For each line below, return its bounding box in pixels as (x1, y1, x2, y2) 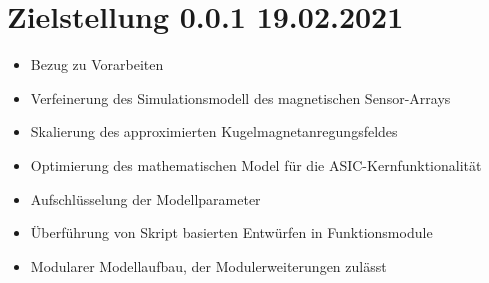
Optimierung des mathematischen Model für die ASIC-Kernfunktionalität (30, 154, 482, 175)
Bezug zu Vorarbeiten (30, 54, 164, 75)
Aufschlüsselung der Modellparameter (30, 188, 261, 209)
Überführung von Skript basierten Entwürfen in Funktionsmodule (30, 222, 433, 243)
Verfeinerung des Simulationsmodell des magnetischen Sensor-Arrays (30, 87, 451, 108)
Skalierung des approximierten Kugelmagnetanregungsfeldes (30, 121, 398, 142)
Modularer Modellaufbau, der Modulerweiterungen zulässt (30, 255, 387, 276)
